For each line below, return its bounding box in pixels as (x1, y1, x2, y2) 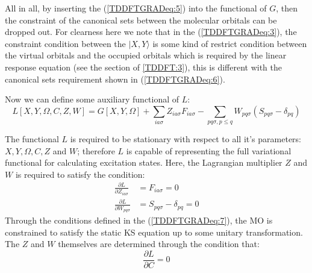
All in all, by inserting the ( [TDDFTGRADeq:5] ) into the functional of (5, 2, 267, 14)
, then (276, 2, 298, 14)
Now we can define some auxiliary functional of (5, 93, 179, 105)
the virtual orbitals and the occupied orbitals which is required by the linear (5, 49, 287, 61)
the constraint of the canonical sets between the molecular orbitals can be (5, 13, 277, 26)
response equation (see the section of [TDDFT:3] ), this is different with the (5, 60, 282, 73)
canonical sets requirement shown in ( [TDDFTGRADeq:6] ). (5, 72, 225, 85)
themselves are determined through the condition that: (58, 237, 260, 250)
